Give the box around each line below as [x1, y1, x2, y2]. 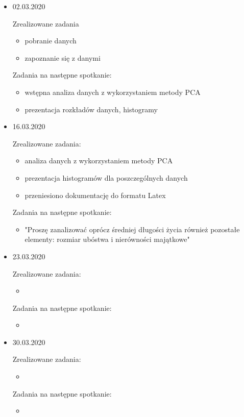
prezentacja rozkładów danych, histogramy [25, 104, 158, 114]
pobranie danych [25, 35, 77, 46]
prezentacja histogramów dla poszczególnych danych [25, 172, 188, 183]
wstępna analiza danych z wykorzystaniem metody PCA [25, 86, 201, 97]
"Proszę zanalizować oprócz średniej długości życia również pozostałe [25, 224, 240, 234]
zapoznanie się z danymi [25, 52, 101, 63]
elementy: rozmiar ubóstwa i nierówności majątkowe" [25, 234, 190, 244]
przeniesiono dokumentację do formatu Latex [25, 189, 166, 200]
